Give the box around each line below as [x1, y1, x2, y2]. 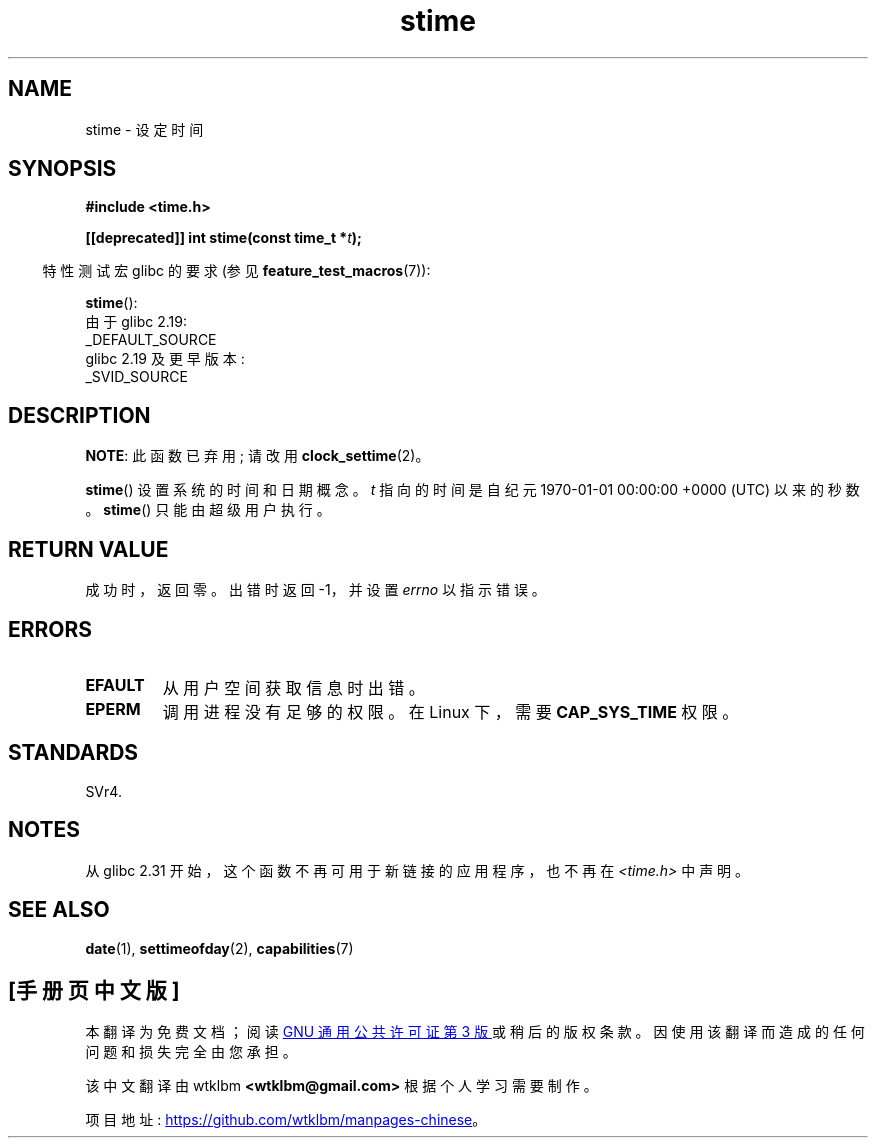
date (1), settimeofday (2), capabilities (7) [85, 939, 354, 957]
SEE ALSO [8, 897, 110, 923]
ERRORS [8, 616, 93, 642]
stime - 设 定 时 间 [85, 120, 204, 138]
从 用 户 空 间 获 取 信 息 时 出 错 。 [162, 677, 425, 698]
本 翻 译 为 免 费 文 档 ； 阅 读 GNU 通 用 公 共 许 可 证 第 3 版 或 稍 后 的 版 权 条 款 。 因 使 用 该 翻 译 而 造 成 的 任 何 [85, 1023, 865, 1041]
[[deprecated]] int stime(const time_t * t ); [85, 229, 362, 247]
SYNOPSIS [8, 156, 117, 182]
